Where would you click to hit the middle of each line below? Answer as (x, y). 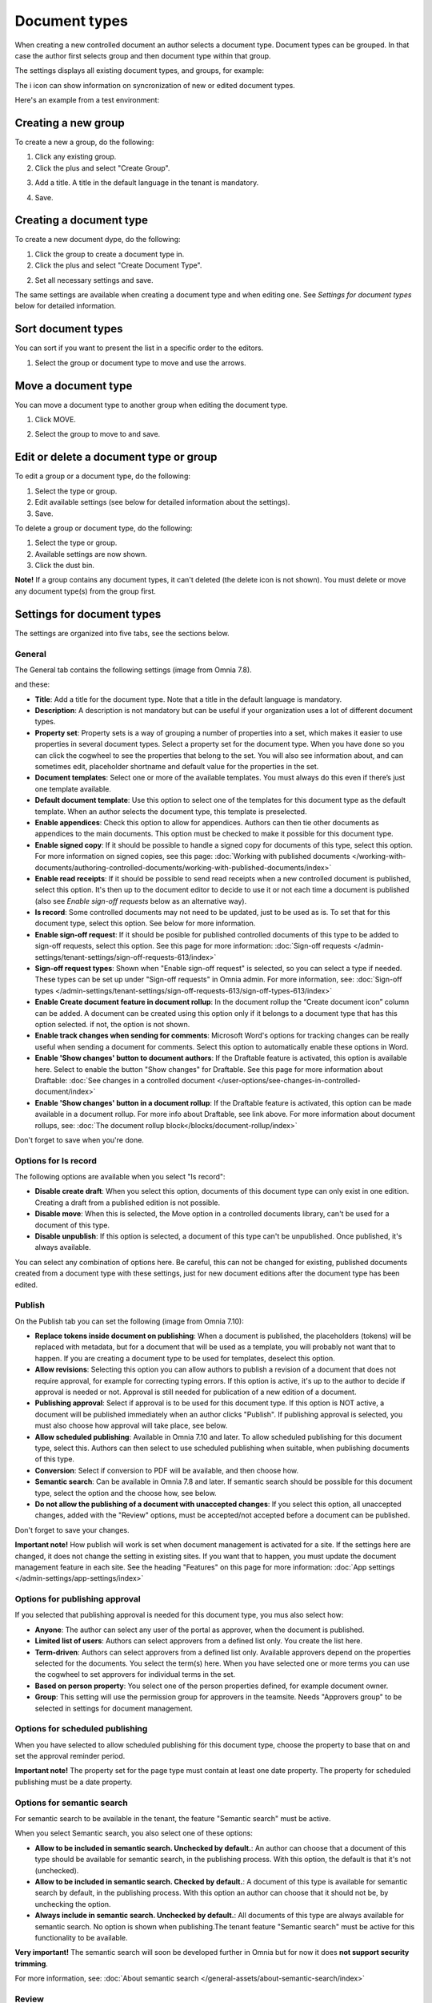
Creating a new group (70, 123)
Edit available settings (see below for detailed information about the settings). (162, 502)
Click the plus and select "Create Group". (102, 167)
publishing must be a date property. (74, 1782)
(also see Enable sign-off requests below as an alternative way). (141, 901)
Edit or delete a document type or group (116, 457)
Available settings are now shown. (91, 554)
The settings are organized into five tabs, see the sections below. (122, 633)
